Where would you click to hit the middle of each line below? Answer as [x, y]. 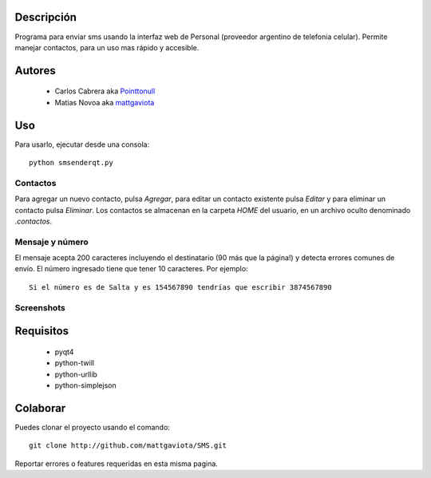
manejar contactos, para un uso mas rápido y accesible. [107, 47]
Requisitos [42, 331]
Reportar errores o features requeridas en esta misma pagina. [117, 464]
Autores [35, 71]
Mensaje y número [51, 242]
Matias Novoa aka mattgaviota [105, 102]
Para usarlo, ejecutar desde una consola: [82, 144]
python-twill [75, 363]
